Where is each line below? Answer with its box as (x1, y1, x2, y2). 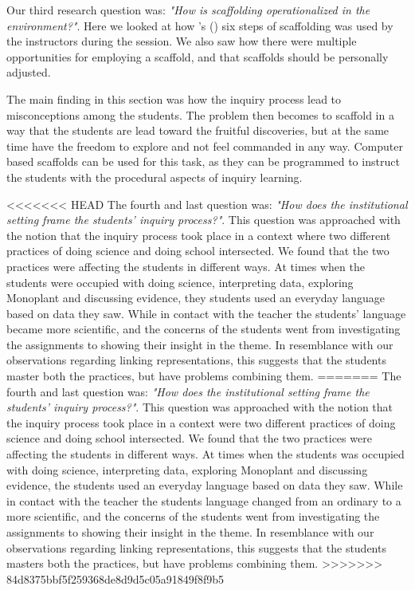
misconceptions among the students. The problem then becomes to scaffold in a (6, 106, 394, 123)
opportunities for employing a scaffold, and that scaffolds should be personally (6, 48, 389, 65)
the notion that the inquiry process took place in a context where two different (6, 226, 391, 243)
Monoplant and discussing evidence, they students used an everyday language (6, 289, 385, 306)
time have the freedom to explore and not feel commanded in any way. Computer (6, 137, 403, 154)
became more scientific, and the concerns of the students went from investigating (6, 321, 401, 337)
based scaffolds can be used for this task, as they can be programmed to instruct (6, 153, 400, 170)
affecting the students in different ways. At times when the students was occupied (6, 446, 405, 462)
